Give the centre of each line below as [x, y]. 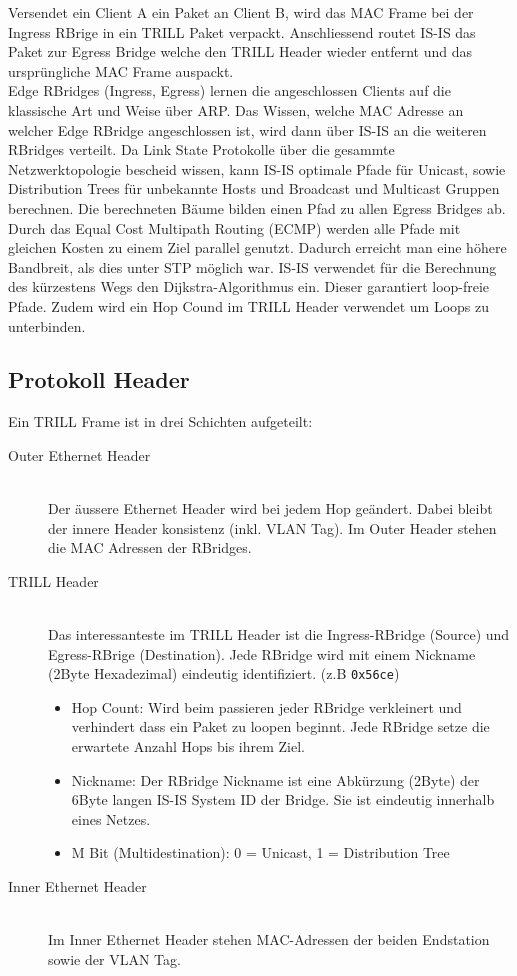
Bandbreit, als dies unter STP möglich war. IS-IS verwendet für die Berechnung [252, 266]
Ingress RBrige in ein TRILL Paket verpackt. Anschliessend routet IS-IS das [242, 31]
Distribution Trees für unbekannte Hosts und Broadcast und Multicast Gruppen [254, 188]
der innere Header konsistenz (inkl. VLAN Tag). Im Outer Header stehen [272, 527]
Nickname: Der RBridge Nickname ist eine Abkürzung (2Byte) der [275, 779]
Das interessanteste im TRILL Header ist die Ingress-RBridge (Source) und [279, 634]
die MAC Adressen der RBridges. [150, 547]
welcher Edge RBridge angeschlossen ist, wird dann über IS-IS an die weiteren [247, 129]
